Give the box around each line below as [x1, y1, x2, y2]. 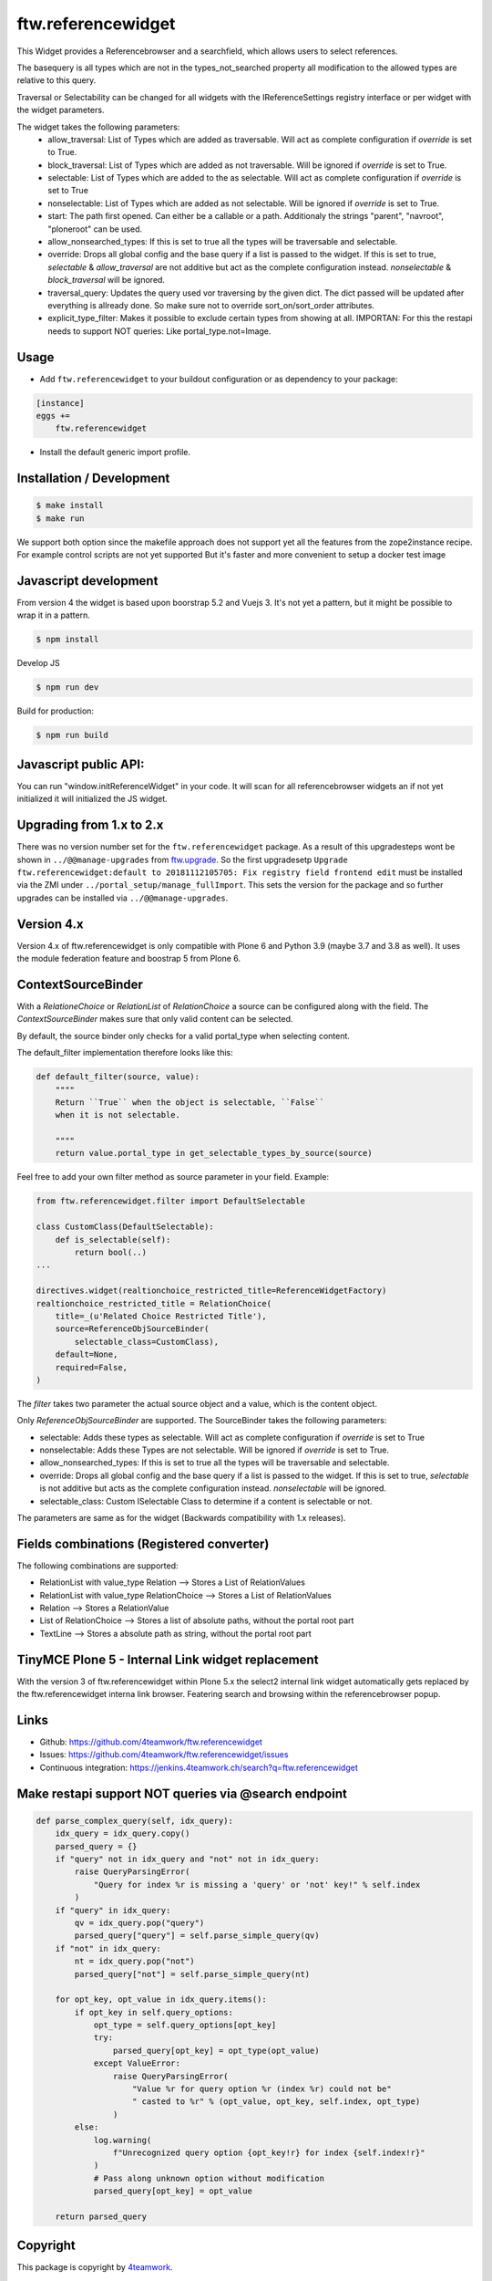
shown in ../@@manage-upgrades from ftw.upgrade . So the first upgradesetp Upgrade [16, 854, 348, 865]
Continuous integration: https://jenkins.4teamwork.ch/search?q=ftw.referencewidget [39, 1762, 359, 1773]
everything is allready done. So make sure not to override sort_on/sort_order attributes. [47, 299, 375, 310]
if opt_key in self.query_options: [74, 2007, 234, 2017]
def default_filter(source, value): [36, 1072, 200, 1082]
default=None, [55, 1349, 118, 1359]
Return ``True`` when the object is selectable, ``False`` [55, 1097, 325, 1108]
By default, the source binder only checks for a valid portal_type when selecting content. [16, 1030, 351, 1041]
